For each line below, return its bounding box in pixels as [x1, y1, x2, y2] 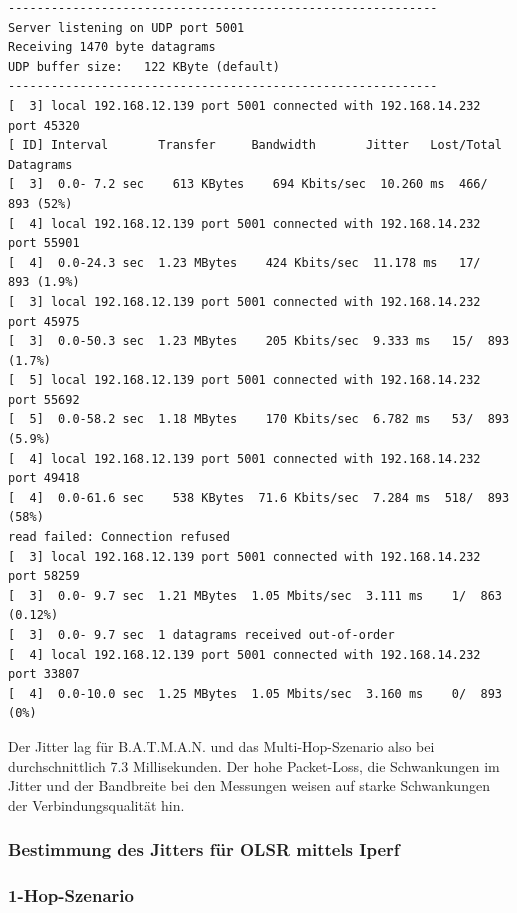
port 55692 [8, 392, 80, 407]
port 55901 [8, 236, 80, 251]
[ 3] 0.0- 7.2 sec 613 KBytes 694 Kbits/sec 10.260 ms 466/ [8, 177, 488, 192]
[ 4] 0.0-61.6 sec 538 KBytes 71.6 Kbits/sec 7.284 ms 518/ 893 [8, 490, 510, 505]
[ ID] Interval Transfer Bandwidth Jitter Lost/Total [8, 138, 502, 153]
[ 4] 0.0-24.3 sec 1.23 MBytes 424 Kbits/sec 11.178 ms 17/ [8, 255, 481, 270]
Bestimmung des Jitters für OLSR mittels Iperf [8, 837, 400, 862]
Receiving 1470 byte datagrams [8, 40, 216, 55]
